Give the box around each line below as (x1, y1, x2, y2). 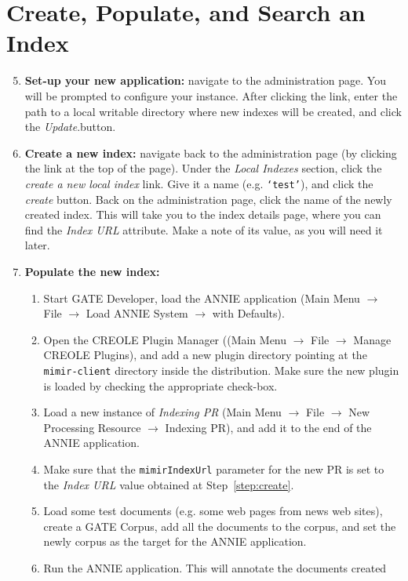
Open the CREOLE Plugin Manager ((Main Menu (43, 331, 287, 347)
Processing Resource (43, 419, 141, 435)
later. (24, 237, 50, 253)
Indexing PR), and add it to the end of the (165, 419, 372, 435)
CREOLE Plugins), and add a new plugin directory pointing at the (43, 347, 367, 363)
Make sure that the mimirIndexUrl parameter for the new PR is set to (43, 460, 384, 477)
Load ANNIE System (86, 305, 188, 321)
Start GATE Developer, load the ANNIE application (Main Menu (43, 289, 360, 306)
